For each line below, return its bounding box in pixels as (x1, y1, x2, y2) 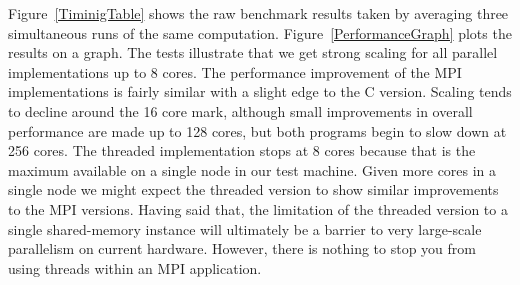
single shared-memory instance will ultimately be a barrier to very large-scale (8, 218, 482, 239)
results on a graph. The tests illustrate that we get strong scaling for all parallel (8, 42, 498, 63)
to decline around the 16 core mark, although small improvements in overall (8, 100, 473, 121)
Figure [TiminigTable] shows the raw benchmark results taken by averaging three (8, 3, 509, 23)
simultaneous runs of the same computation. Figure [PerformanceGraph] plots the (8, 22, 512, 43)
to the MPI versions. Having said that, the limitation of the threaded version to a (8, 198, 508, 219)
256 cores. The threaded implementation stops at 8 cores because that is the (8, 140, 476, 161)
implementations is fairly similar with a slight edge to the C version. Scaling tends (8, 81, 512, 102)
